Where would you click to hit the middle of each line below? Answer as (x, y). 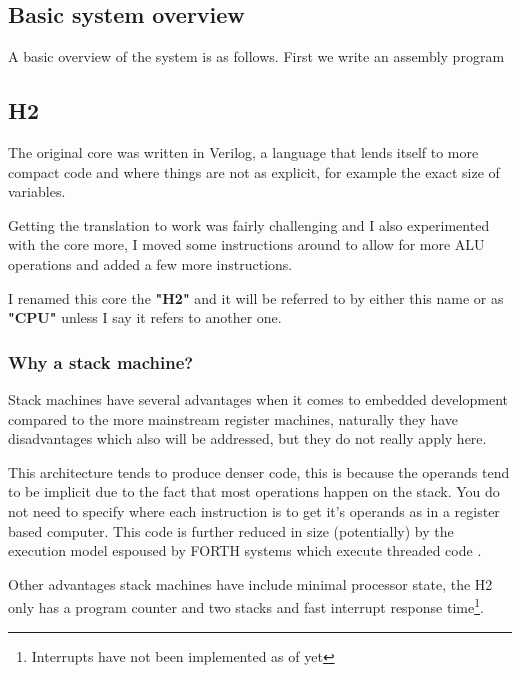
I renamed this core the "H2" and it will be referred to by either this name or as (256, 297)
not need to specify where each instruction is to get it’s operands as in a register (254, 510)
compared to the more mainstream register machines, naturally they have (233, 418)
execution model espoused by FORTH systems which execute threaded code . (245, 550)
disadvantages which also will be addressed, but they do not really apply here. (247, 438)
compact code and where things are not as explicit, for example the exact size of (254, 171)
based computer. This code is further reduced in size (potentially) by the (231, 530)
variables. (37, 191)
